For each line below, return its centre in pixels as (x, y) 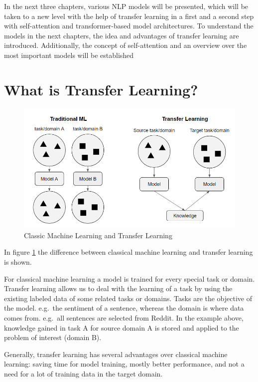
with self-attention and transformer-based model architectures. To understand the (129, 26)
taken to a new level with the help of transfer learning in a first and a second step (129, 16)
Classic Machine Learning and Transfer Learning (98, 235)
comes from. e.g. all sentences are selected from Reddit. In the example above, (124, 317)
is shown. (18, 261)
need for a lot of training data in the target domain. (83, 373)
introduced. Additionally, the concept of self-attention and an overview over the (126, 45)
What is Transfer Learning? (101, 89)
